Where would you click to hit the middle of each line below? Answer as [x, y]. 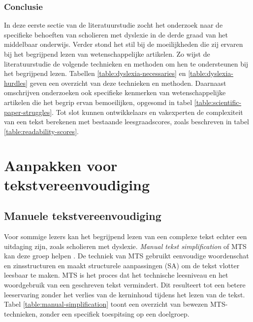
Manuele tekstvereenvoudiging [83, 216]
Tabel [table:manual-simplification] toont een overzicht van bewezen [106, 304]
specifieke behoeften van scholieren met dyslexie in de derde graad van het [116, 34]
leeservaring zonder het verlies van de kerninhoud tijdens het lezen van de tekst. [125, 294]
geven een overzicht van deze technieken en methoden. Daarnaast [128, 83]
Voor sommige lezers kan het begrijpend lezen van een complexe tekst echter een [126, 236]
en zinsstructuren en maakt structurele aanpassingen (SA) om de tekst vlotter [122, 265]
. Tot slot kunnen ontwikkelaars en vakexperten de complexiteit [147, 112]
